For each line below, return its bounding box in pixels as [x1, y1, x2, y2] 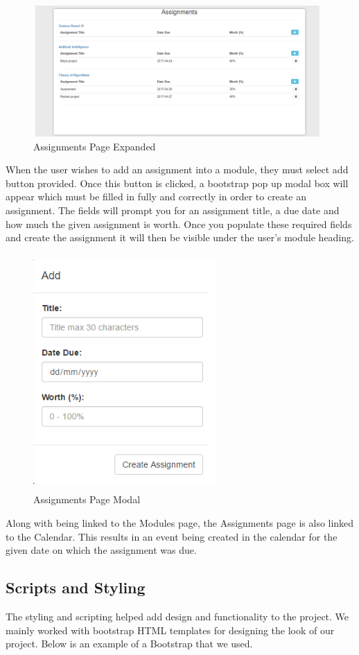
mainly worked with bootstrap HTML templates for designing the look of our [6, 622, 335, 637]
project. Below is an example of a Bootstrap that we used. [6, 636, 253, 651]
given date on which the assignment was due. [6, 543, 197, 557]
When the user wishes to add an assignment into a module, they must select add [6, 162, 349, 177]
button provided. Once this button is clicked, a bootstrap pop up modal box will [6, 175, 349, 190]
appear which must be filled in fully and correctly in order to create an [6, 189, 306, 204]
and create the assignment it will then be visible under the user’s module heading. [6, 230, 354, 245]
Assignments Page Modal [33, 492, 141, 507]
